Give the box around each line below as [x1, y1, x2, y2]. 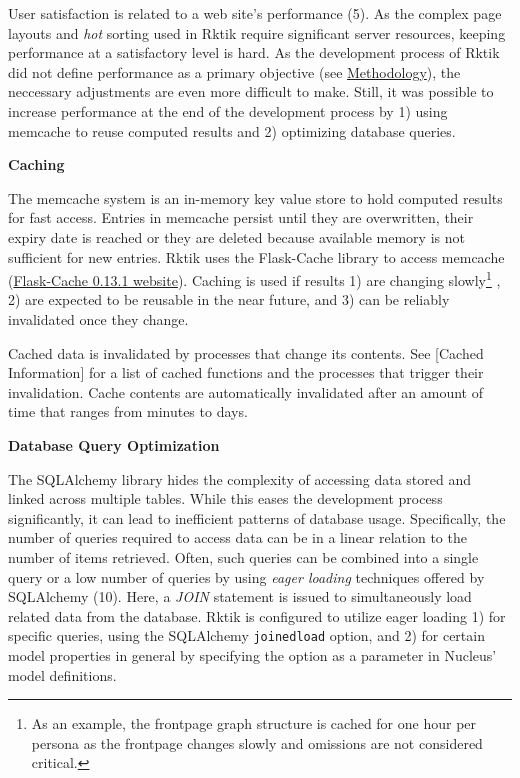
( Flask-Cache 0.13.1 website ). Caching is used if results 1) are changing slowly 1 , [8, 267, 501, 290]
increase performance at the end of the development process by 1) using [8, 100, 448, 121]
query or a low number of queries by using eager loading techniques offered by [8, 566, 485, 587]
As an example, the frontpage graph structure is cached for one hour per [31, 713, 477, 734]
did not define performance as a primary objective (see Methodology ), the [8, 61, 461, 82]
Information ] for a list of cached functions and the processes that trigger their [8, 362, 484, 383]
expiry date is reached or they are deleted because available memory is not [8, 226, 465, 247]
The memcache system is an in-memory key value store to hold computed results [8, 187, 503, 208]
